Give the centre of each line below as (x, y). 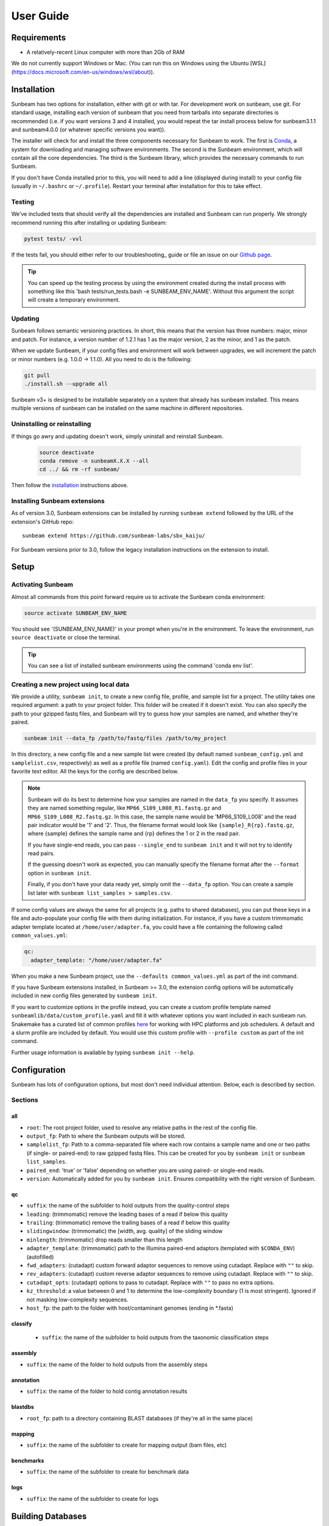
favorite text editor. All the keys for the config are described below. (95, 771)
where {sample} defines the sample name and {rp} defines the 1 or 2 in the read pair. (134, 834)
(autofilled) (40, 1257)
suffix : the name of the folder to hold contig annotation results (107, 1391)
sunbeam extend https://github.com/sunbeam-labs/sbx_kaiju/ (114, 536)
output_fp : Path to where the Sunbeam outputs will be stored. (106, 1136)
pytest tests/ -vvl (53, 239)
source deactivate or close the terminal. (66, 637)
